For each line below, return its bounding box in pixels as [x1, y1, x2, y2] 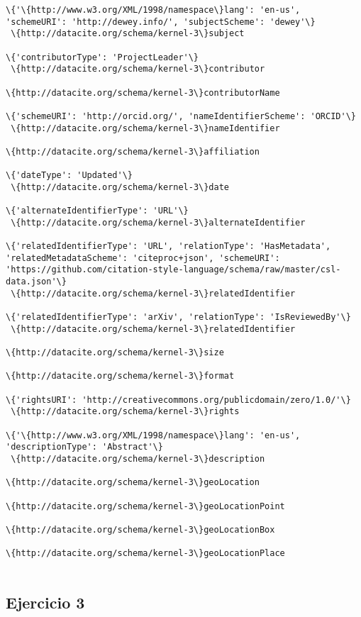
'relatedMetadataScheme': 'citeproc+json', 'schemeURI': [6, 252, 280, 263]
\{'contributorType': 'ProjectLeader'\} [6, 52, 199, 62]
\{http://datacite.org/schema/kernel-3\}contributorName [6, 87, 280, 98]
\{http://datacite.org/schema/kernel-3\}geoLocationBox [6, 524, 275, 535]
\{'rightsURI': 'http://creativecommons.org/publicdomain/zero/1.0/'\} [6, 394, 351, 405]
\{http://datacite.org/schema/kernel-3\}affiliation [6, 146, 260, 157]
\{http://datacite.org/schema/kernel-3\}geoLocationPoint [6, 501, 285, 511]
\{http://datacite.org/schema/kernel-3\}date [11, 182, 229, 192]
